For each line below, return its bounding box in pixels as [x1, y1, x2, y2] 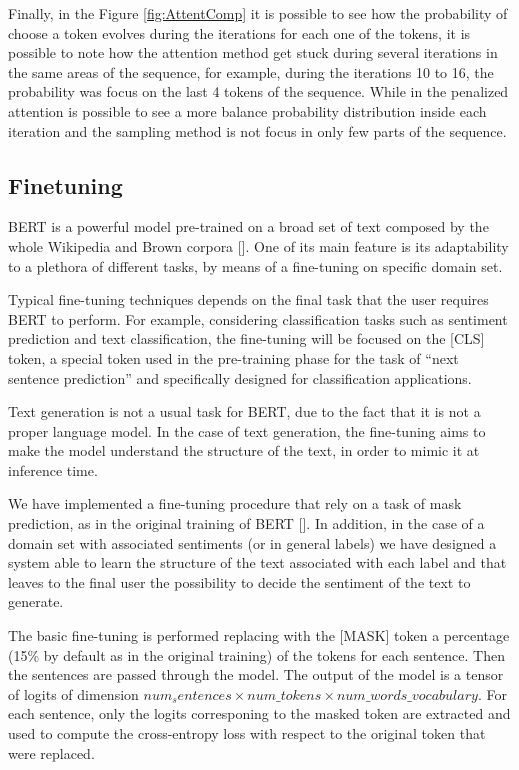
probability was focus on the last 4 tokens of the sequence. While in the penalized [8, 81, 509, 102]
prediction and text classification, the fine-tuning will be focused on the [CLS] [8, 328, 485, 349]
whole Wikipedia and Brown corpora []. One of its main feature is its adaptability [8, 235, 509, 256]
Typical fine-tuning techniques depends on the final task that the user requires [8, 289, 489, 310]
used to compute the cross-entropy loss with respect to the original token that [8, 723, 486, 744]
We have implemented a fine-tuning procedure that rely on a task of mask [8, 493, 462, 514]
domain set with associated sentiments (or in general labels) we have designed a [8, 532, 497, 553]
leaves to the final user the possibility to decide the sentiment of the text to [8, 571, 471, 592]
